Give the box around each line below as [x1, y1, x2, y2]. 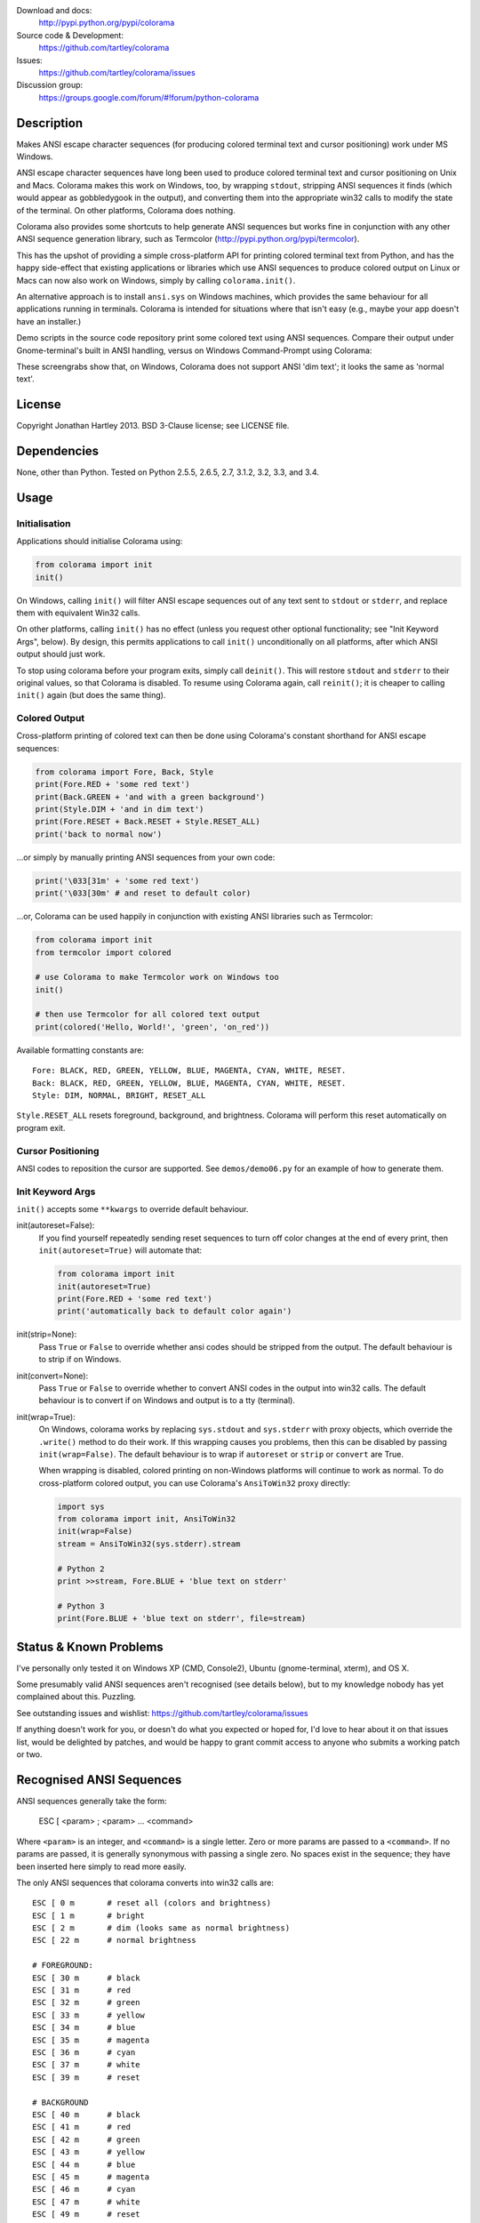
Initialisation [16, 517, 71, 529]
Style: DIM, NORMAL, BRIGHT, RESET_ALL [32, 1090, 206, 1101]
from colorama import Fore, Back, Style [35, 766, 213, 777]
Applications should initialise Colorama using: [16, 536, 183, 547]
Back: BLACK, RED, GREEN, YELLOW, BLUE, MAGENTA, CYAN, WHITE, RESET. [32, 1078, 347, 1088]
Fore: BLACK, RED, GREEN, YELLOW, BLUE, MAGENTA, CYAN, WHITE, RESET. [32, 1065, 347, 1076]
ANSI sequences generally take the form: [16, 1795, 168, 1806]
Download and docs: [16, 5, 92, 15]
